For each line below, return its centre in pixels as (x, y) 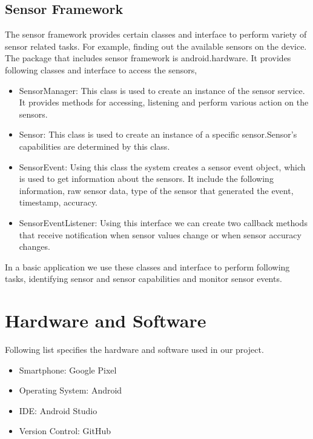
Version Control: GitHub (65, 431)
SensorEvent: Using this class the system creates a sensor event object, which (162, 166)
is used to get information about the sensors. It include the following (146, 179)
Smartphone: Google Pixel (68, 370)
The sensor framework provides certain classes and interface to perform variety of (156, 34)
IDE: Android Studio (58, 410)
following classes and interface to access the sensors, (101, 69)
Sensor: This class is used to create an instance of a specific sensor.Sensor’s (158, 134)
